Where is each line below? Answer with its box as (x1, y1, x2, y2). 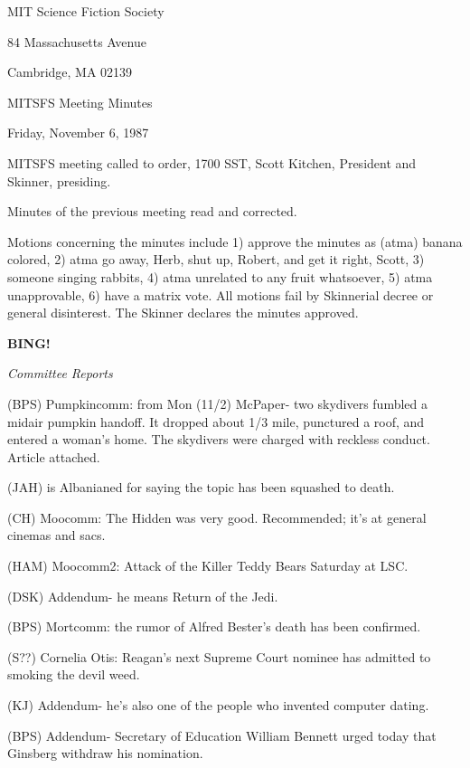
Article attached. (7, 447, 100, 466)
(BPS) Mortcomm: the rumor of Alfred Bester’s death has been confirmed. (7, 617, 421, 636)
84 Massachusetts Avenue (7, 32, 146, 51)
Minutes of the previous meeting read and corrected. (7, 202, 297, 221)
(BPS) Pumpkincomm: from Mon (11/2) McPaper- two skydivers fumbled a (7, 393, 428, 412)
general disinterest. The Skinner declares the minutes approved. (7, 303, 359, 322)
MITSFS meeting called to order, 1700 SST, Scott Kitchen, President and (7, 153, 417, 172)
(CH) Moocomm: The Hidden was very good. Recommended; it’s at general (7, 507, 427, 526)
